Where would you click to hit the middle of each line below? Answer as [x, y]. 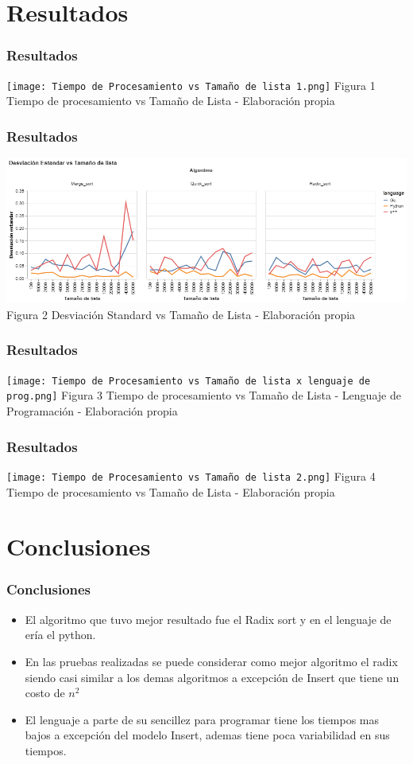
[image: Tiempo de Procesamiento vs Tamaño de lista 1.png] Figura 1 [191, 85]
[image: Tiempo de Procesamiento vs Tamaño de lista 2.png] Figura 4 [191, 476]
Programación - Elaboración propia [92, 411]
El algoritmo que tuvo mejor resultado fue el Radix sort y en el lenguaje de [208, 619]
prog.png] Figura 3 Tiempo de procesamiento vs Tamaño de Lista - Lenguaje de [204, 395]
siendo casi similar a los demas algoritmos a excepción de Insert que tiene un [212, 677]
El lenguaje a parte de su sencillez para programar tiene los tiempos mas [202, 719]
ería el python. [60, 635]
